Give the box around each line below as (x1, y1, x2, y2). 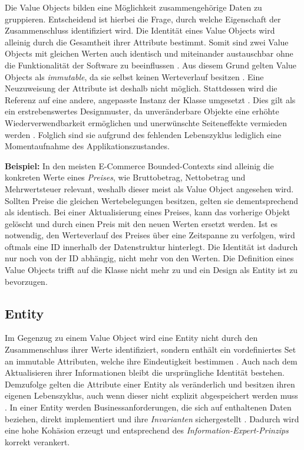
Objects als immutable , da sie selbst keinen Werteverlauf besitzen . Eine (5, 70, 264, 83)
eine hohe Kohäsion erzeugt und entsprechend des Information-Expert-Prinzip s (5, 424, 289, 436)
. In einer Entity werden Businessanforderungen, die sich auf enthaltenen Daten (5, 401, 292, 413)
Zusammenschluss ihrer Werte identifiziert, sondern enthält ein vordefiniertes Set (5, 343, 296, 356)
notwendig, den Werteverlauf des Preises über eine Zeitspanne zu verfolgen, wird (5, 229, 295, 241)
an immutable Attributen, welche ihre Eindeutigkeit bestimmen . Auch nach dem (5, 354, 298, 367)
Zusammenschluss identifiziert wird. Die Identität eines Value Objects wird (5, 24, 275, 37)
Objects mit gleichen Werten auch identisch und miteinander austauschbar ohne (5, 47, 293, 60)
